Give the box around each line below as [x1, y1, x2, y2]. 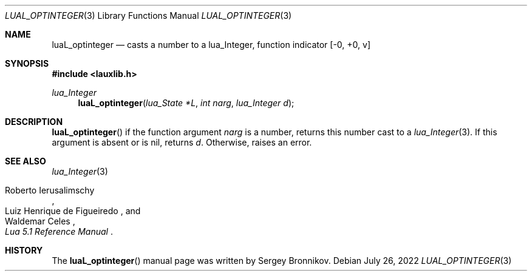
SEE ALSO [5, 156, 46, 166]
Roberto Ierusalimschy [5, 185, 95, 195]
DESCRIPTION [5, 116, 63, 127]
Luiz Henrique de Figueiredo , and [5, 206, 141, 216]
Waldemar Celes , [5, 216, 75, 226]
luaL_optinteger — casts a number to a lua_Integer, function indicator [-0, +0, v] [52, 39, 371, 50]
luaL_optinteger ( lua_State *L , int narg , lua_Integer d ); [78, 98, 295, 108]
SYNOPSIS [5, 58, 49, 69]
